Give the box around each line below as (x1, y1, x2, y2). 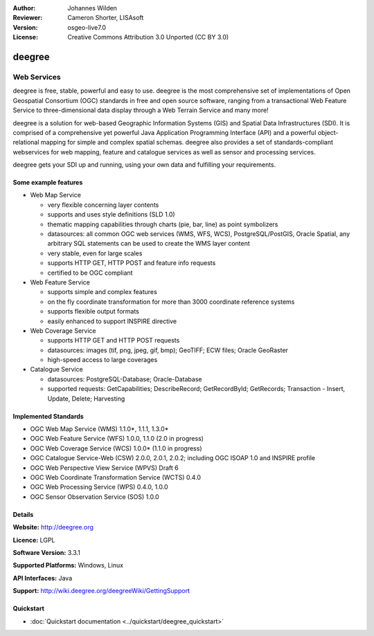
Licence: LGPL (12, 536, 55, 544)
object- (317, 128, 339, 136)
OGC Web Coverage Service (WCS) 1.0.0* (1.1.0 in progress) (30, 444, 202, 453)
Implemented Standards (12, 412, 84, 420)
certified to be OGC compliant (47, 269, 133, 277)
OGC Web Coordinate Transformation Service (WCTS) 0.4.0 (30, 473, 201, 481)
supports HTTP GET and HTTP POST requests (47, 336, 180, 345)
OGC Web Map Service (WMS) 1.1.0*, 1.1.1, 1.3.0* (30, 425, 169, 433)
